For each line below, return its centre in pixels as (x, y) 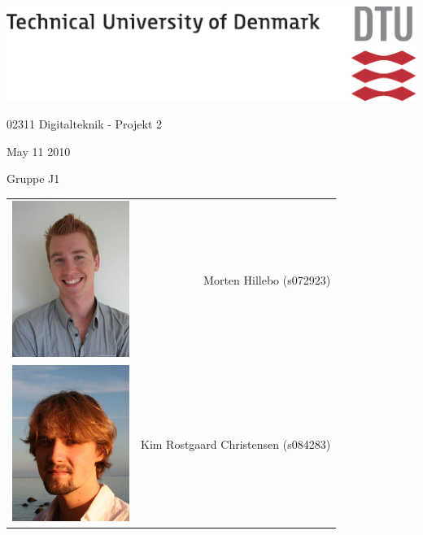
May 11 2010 (39, 151)
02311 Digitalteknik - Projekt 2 (85, 124)
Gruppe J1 (33, 178)
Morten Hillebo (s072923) (267, 280)
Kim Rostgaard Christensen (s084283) (236, 444)
